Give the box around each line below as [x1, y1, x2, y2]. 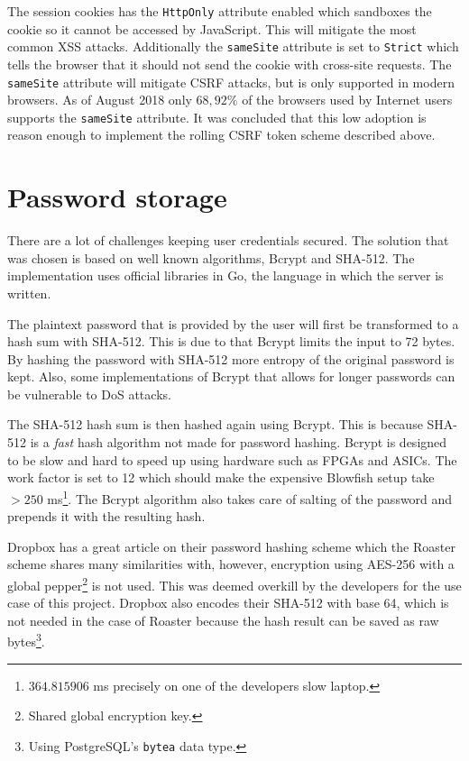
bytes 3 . [7, 629, 45, 650]
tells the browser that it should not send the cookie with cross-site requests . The [7, 54, 452, 73]
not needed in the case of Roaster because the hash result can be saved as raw [7, 610, 439, 629]
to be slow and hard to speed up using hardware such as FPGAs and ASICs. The [7, 450, 457, 469]
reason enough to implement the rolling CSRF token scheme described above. [7, 125, 436, 144]
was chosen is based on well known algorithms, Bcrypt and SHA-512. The [7, 248, 415, 267]
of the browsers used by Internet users [242, 90, 453, 109]
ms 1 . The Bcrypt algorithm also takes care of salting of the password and [47, 486, 453, 508]
